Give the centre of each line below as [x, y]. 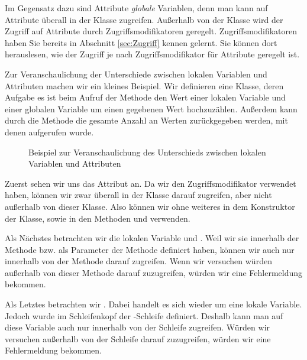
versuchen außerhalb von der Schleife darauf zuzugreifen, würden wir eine [138, 338]
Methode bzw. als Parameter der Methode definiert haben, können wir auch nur [150, 249]
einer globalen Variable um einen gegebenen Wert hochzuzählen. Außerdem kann [151, 108]
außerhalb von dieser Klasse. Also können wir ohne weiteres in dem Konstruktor [150, 206]
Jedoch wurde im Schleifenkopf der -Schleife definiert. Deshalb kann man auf [144, 315]
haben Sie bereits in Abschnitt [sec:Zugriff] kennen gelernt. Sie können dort [141, 42]
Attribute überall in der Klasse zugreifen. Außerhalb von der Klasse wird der [144, 19]
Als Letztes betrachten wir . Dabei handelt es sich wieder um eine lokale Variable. [153, 304]
